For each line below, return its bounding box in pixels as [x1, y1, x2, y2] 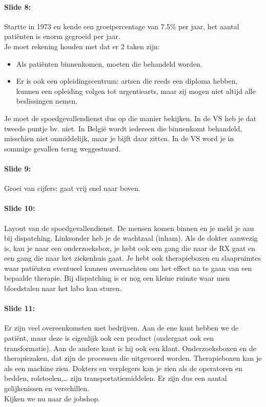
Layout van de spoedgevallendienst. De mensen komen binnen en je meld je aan [4, 222, 254, 233]
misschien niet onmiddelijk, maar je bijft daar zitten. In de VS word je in [4, 133, 234, 144]
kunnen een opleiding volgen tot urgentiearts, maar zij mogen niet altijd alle [16, 85, 256, 96]
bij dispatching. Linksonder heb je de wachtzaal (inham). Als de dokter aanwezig [4, 232, 258, 243]
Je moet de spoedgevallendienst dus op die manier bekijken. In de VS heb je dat [4, 112, 257, 123]
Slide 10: [4, 203, 35, 214]
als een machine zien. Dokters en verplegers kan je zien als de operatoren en [4, 362, 242, 373]
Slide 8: [4, 1, 31, 12]
